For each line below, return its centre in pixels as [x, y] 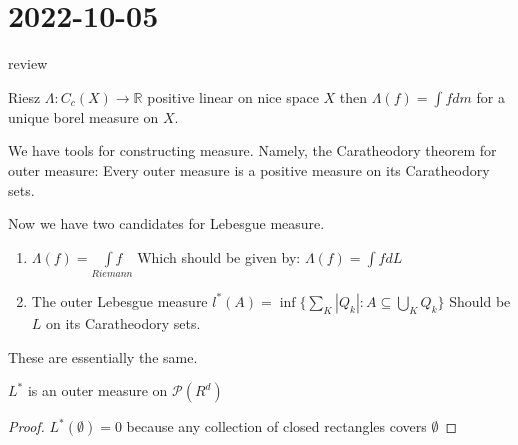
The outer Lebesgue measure [119, 300]
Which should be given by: [219, 256]
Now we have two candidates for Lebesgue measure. [166, 223]
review [28, 63]
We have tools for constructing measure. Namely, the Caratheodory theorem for [252, 150]
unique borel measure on [83, 116]
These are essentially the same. [103, 356]
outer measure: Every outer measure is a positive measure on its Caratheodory [249, 169]
